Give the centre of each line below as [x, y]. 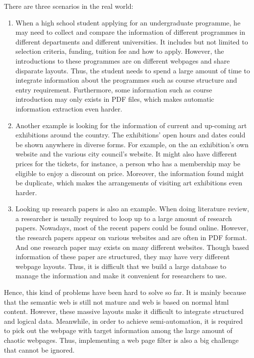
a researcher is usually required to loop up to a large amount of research [124, 218]
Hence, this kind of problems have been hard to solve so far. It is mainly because [125, 292]
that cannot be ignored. [39, 349]
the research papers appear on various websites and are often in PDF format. [131, 237]
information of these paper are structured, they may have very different [123, 257]
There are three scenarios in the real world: [69, 6]
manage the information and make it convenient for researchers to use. [121, 276]
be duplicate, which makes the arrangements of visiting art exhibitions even [129, 183]
